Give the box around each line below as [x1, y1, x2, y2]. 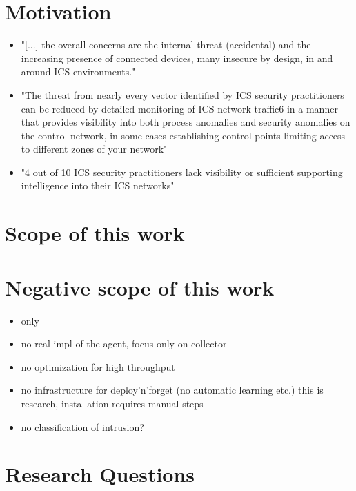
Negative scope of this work [5, 273, 275, 301]
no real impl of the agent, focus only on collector [21, 336, 227, 351]
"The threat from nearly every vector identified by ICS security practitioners [21, 87, 344, 102]
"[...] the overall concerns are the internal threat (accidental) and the [21, 37, 311, 52]
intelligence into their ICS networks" [21, 178, 175, 193]
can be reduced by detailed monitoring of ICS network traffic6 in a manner [21, 101, 338, 115]
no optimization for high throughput [21, 359, 175, 374]
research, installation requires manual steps [21, 396, 204, 410]
